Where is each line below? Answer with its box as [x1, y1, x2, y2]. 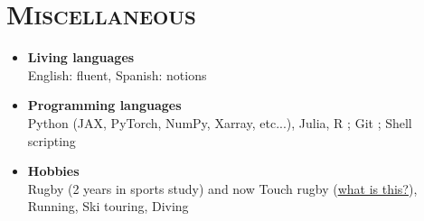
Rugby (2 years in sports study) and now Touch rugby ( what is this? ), [27, 179, 418, 198]
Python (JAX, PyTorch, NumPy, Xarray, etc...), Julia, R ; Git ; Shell [27, 113, 412, 132]
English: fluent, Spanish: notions [27, 65, 207, 84]
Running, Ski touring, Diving [27, 197, 189, 216]
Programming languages [27, 96, 182, 115]
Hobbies [27, 161, 80, 180]
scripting [27, 131, 76, 150]
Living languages [27, 48, 135, 67]
